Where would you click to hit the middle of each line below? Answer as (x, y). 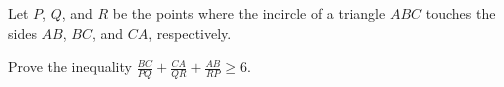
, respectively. (190, 32)
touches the (460, 13)
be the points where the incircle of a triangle (249, 13)
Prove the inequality (70, 66)
